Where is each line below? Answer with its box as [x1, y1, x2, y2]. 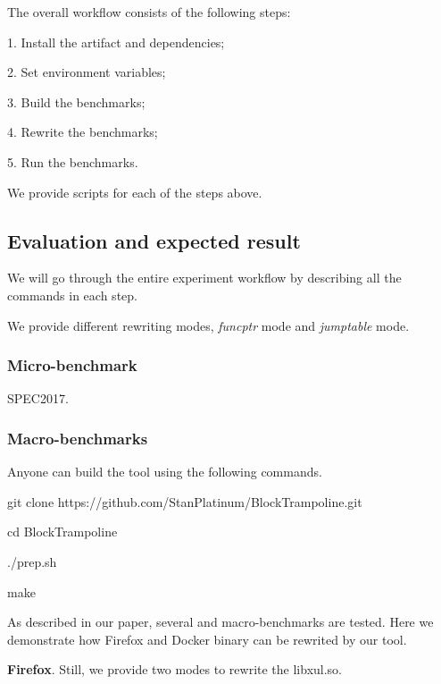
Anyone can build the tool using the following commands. [7, 462, 322, 481]
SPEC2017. [7, 389, 69, 408]
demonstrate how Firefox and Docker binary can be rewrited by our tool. [7, 629, 407, 648]
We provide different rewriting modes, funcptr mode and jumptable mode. [7, 316, 410, 334]
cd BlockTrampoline [7, 522, 118, 541]
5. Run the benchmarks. [7, 152, 138, 171]
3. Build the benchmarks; [7, 92, 146, 111]
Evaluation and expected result [7, 226, 301, 254]
